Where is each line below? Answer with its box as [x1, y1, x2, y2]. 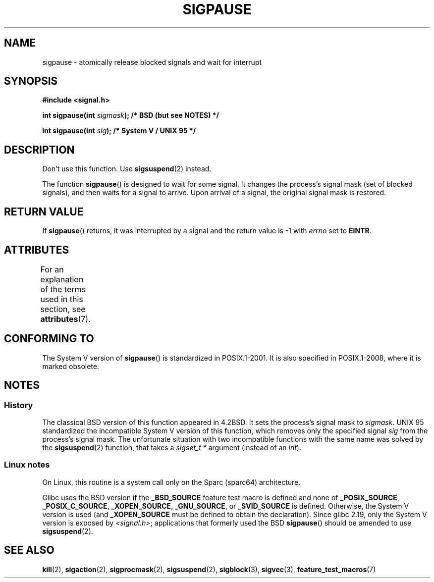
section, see [40, 304, 86, 314]
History [4, 400, 33, 410]
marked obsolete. [42, 362, 99, 370]
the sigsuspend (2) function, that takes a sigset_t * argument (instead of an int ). [42, 443, 301, 452]
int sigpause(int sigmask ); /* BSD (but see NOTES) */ [42, 111, 219, 120]
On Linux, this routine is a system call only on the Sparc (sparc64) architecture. [42, 477, 301, 486]
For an [40, 264, 64, 274]
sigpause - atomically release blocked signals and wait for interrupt [42, 57, 262, 66]
